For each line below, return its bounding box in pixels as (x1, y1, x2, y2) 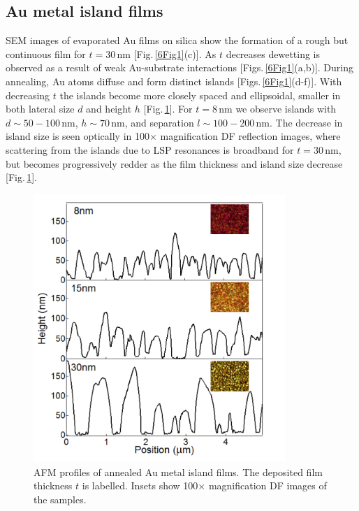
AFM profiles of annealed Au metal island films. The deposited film (34, 464, 323, 479)
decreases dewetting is (226, 46, 321, 61)
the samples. (34, 491, 87, 506)
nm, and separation (111, 115, 194, 129)
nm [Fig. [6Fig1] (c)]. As (117, 46, 217, 61)
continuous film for (6, 46, 86, 61)
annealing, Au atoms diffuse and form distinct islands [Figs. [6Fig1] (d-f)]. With (6, 73, 342, 88)
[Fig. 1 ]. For (143, 101, 193, 116)
